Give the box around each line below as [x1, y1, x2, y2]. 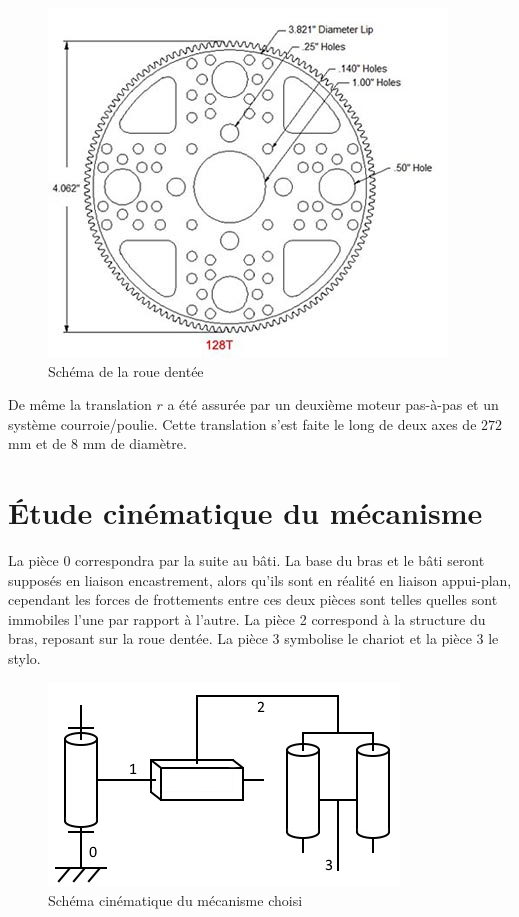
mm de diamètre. [82, 433, 187, 454]
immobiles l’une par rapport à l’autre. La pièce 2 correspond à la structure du [8, 608, 486, 629]
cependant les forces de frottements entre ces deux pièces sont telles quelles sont [8, 589, 498, 610]
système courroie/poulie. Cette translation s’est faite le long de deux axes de [8, 413, 477, 434]
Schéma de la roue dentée [48, 360, 204, 381]
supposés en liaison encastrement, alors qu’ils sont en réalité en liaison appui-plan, [8, 569, 512, 590]
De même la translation [8, 394, 152, 415]
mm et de [8, 433, 67, 454]
